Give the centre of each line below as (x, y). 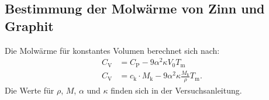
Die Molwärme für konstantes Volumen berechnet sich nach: (112, 50)
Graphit (29, 25)
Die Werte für (30, 90)
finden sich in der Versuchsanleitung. (176, 90)
